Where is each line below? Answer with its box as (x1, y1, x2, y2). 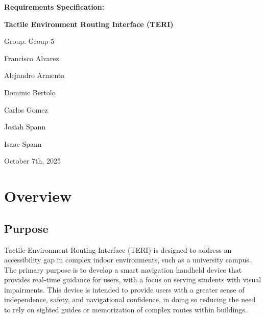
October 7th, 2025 (4, 155, 61, 166)
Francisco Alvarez (4, 52, 59, 63)
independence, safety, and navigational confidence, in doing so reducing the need (4, 294, 256, 305)
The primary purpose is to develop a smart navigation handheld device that (4, 264, 242, 275)
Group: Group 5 (4, 36, 55, 46)
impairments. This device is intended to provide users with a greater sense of (4, 284, 245, 295)
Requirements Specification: (4, 2, 105, 12)
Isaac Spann (4, 138, 42, 149)
